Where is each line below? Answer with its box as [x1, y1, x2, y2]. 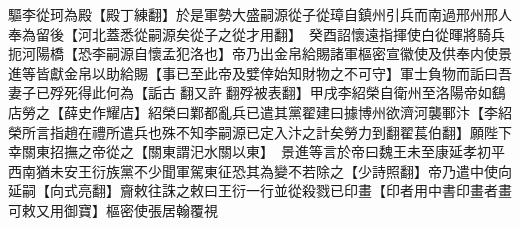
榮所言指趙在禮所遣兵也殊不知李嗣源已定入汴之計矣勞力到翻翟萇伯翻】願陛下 [8, 121, 512, 142]
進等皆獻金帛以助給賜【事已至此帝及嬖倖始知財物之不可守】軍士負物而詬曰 [8, 62, 498, 83]
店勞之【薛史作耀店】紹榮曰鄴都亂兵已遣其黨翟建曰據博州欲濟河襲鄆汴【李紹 [8, 101, 512, 122]
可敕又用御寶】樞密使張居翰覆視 [8, 199, 218, 220]
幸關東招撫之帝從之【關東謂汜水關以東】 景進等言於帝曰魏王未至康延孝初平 [8, 141, 505, 162]
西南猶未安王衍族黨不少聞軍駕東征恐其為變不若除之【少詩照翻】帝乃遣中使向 [8, 160, 512, 181]
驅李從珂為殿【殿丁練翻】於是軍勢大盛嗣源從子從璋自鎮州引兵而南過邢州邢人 [8, 4, 512, 24]
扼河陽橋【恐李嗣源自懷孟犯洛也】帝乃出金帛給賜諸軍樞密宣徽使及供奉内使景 [8, 43, 512, 64]
